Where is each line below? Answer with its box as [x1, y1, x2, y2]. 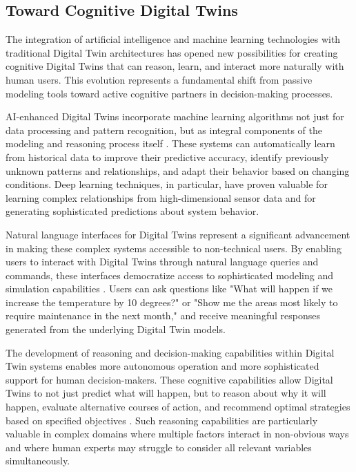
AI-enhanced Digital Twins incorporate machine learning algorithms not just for [6, 109, 344, 124]
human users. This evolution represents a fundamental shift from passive [6, 72, 313, 86]
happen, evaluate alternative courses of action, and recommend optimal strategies [6, 399, 350, 414]
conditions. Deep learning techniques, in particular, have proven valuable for [6, 177, 328, 191]
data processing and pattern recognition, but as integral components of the [6, 122, 322, 137]
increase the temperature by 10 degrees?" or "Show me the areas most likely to [6, 294, 338, 309]
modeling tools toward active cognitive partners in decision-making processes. [6, 86, 333, 100]
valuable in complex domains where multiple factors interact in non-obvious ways [6, 426, 349, 441]
